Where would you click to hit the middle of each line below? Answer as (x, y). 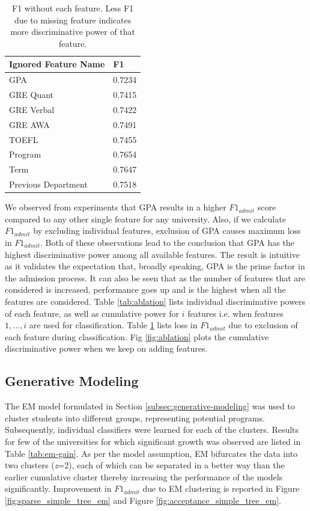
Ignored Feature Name (57, 64)
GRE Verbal (32, 109)
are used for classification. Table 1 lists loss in (113, 325)
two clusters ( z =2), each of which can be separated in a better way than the (145, 465)
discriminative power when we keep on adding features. (106, 348)
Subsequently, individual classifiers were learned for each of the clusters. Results (152, 430)
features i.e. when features (236, 313)
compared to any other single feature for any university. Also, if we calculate (145, 219)
